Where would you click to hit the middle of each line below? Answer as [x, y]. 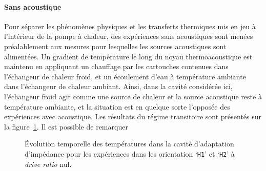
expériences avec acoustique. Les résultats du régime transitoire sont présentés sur [133, 116]
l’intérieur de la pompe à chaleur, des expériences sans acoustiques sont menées [129, 36]
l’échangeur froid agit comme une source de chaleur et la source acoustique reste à [133, 96]
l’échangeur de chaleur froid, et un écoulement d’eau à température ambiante [125, 76]
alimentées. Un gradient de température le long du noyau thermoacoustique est [128, 56]
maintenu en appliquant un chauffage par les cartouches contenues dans [116, 66]
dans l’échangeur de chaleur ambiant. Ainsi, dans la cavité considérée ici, [118, 86]
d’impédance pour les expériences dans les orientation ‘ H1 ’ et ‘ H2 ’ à [130, 153]
